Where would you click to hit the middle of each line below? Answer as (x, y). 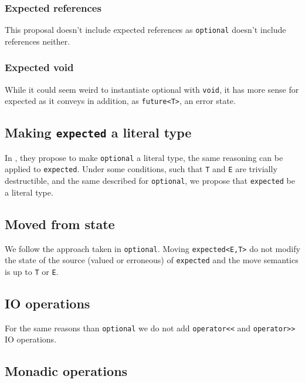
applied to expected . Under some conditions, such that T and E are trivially (141, 169)
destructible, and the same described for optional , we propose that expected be (150, 181)
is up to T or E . (32, 271)
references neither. (38, 41)
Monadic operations (66, 371)
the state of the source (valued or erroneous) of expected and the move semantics (152, 260)
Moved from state (60, 224)
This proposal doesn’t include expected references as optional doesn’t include (145, 30)
